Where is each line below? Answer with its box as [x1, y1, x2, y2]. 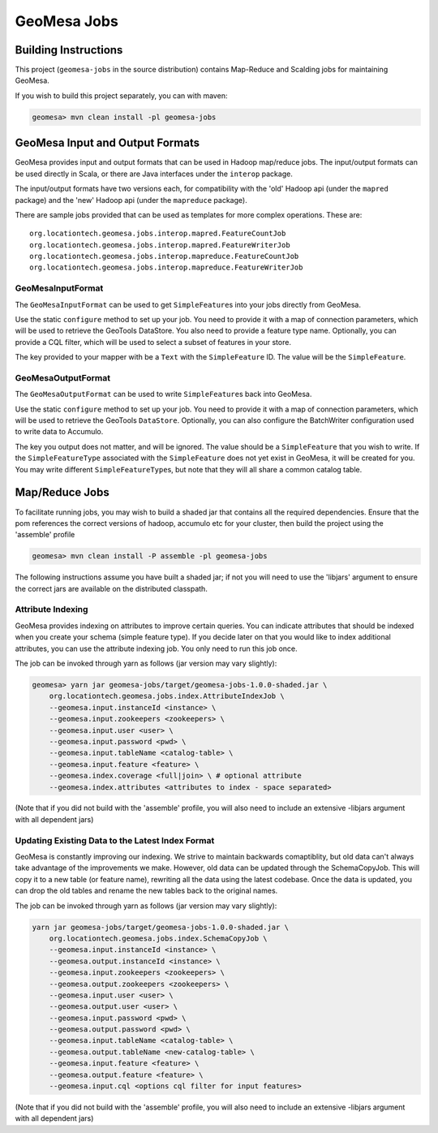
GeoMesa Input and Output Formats [15, 136, 200, 150]
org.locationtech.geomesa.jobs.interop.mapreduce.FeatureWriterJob [29, 263, 303, 272]
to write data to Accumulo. [15, 427, 104, 437]
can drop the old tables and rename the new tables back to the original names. [15, 885, 278, 896]
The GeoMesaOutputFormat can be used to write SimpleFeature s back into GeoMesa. [15, 390, 312, 399]
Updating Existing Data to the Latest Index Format [15, 834, 215, 846]
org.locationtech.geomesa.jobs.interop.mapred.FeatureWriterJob [29, 240, 291, 249]
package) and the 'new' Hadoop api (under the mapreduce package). [15, 195, 247, 205]
